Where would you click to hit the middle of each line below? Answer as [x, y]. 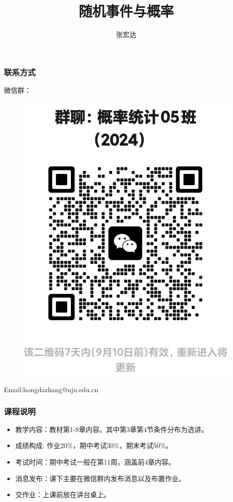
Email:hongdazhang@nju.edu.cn [51, 389]
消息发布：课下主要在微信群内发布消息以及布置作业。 [100, 478]
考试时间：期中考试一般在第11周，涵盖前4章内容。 [95, 461]
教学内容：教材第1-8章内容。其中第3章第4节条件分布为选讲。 [112, 429]
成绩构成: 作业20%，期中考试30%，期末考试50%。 [94, 445]
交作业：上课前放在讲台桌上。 [63, 494]
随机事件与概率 [126, 11]
